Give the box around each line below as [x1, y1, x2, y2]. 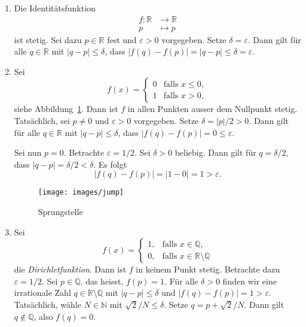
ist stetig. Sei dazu [14, 33, 82, 46]
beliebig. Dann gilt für [175, 146, 256, 159]
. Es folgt [93, 158, 127, 170]
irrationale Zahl [14, 286, 71, 299]
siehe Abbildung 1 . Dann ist [14, 102, 118, 115]
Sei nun [14, 146, 42, 159]
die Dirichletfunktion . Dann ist [14, 263, 127, 275]
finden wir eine [222, 274, 277, 287]
